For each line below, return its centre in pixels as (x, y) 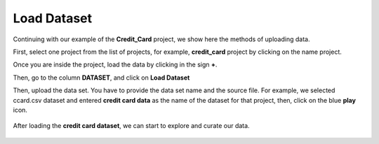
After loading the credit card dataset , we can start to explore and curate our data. (131, 126)
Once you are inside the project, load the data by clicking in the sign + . (115, 65)
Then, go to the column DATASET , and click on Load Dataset (101, 78)
